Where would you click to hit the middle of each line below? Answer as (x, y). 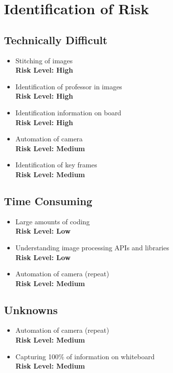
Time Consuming (48, 200)
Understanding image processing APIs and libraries (92, 247)
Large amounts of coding (53, 221)
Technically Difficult (56, 40)
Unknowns (31, 309)
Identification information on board (68, 112)
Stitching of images (44, 60)
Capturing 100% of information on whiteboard (85, 356)
